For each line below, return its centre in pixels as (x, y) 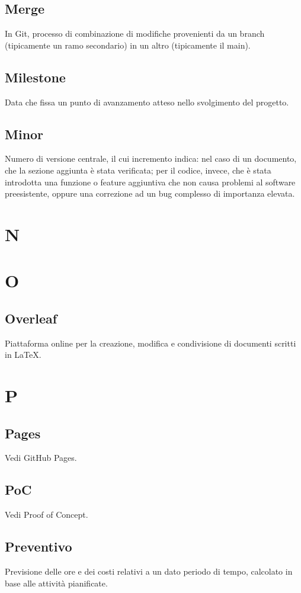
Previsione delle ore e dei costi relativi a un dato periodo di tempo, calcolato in (149, 571)
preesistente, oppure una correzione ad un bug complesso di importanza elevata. (150, 193)
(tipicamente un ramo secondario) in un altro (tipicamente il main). (128, 45)
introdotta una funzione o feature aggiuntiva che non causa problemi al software (150, 182)
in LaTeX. (23, 355)
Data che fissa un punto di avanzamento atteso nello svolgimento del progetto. (147, 102)
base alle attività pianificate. (56, 583)
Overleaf (31, 318)
